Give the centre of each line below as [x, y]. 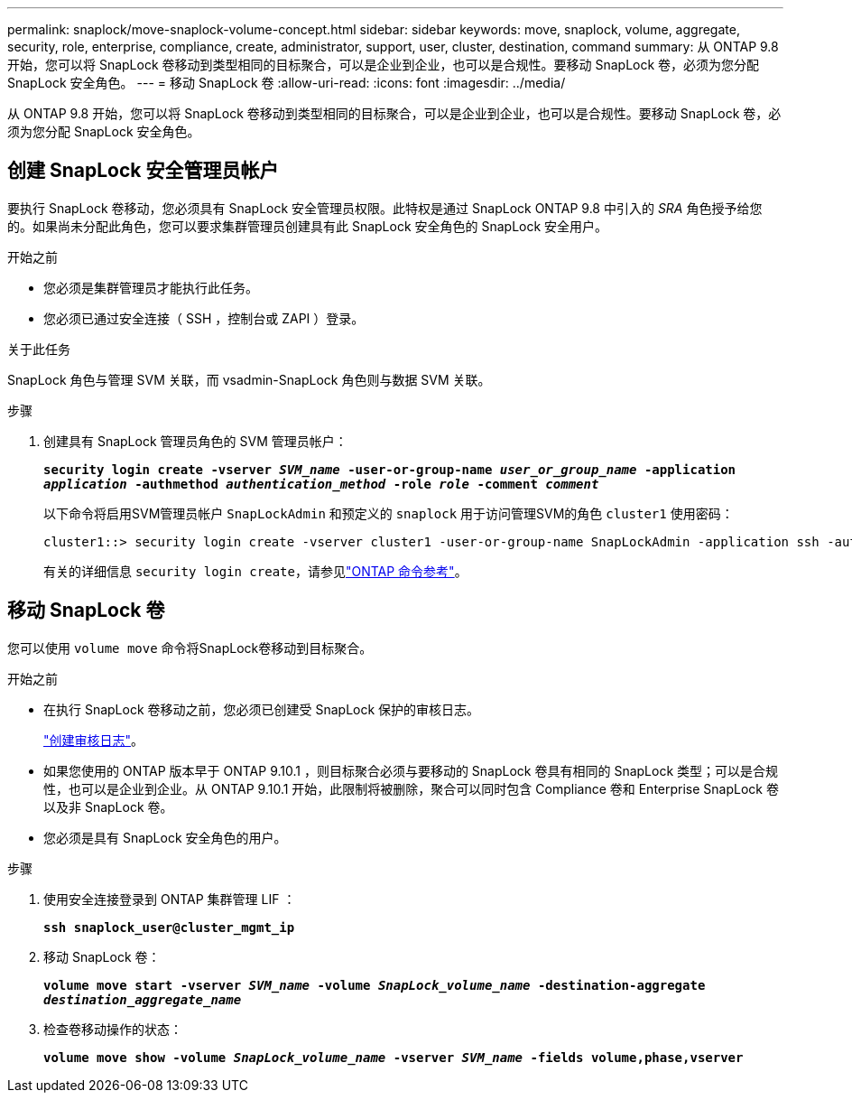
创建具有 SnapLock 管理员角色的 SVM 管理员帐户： [195, 441]
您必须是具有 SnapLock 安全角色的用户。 [165, 837]
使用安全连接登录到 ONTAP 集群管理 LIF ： [170, 899]
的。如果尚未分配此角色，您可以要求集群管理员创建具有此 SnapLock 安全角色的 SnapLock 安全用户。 [308, 226]
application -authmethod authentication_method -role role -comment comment [321, 484]
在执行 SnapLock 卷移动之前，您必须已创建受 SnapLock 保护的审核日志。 [262, 709]
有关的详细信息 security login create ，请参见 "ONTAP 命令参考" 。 [255, 571]
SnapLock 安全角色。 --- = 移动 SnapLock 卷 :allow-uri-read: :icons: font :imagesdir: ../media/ [287, 83]
